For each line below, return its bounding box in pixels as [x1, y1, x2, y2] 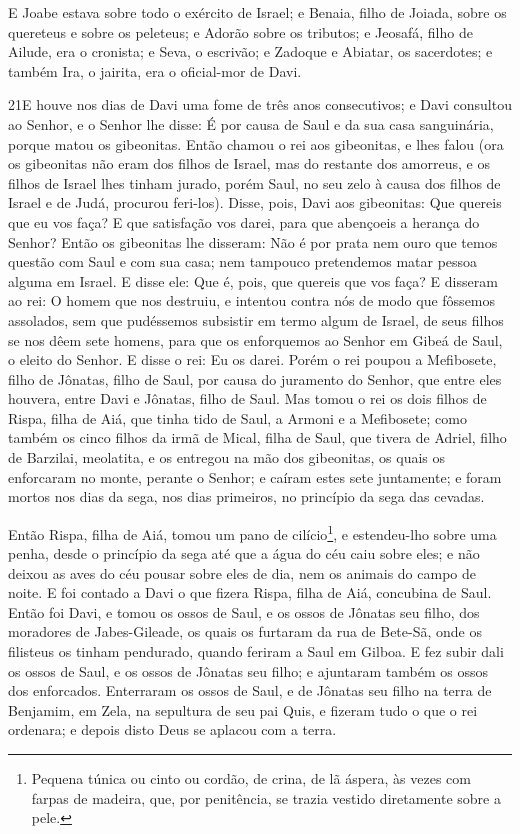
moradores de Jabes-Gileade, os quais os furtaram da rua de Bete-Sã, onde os [8, 621, 482, 642]
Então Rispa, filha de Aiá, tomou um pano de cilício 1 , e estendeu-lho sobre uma [8, 520, 497, 544]
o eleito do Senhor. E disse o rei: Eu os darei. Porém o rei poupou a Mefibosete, [8, 349, 497, 370]
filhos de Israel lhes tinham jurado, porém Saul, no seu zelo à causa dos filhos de [8, 172, 501, 193]
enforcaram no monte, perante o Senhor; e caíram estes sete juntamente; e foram [8, 466, 502, 487]
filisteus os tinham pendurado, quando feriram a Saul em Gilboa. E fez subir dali [8, 641, 504, 662]
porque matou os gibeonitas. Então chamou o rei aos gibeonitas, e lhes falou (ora [8, 133, 504, 154]
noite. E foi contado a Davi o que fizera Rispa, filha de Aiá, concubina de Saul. [8, 582, 492, 603]
